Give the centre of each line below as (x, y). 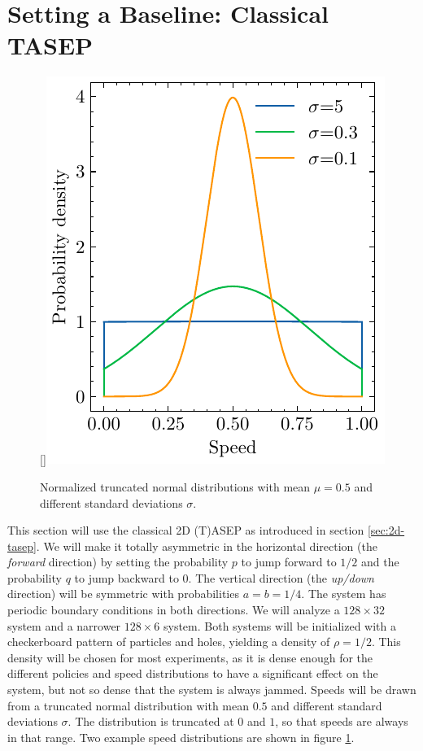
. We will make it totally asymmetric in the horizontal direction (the (207, 546)
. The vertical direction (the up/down (281, 577)
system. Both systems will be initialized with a (279, 625)
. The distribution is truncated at (151, 721)
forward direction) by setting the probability (118, 562)
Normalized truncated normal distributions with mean (175, 486)
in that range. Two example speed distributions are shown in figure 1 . (181, 737)
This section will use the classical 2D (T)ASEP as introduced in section (186, 530)
